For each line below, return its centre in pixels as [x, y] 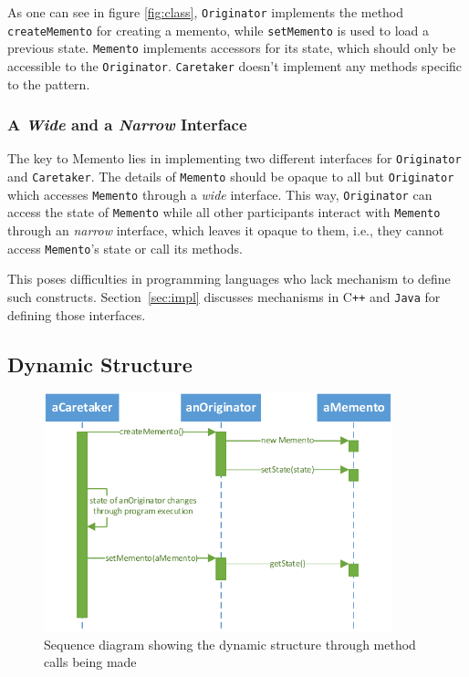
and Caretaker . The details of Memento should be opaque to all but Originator [231, 177]
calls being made [90, 662]
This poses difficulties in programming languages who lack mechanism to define [229, 279]
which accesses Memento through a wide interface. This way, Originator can [220, 194]
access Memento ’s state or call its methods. [125, 248]
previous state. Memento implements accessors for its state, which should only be [232, 48]
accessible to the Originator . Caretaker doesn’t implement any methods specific [235, 65]
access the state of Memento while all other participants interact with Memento [224, 212]
